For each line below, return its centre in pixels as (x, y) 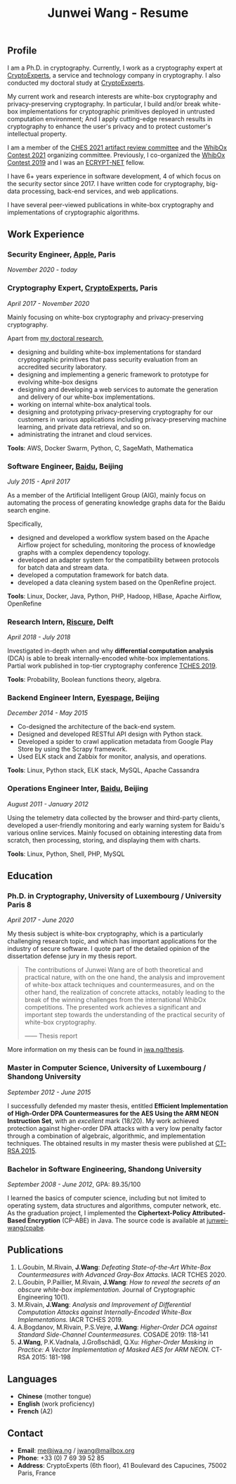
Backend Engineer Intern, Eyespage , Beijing (84, 698)
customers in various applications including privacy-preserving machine (122, 419)
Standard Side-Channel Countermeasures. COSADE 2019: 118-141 (113, 1335)
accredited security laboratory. (62, 367)
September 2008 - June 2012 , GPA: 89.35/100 (74, 1184)
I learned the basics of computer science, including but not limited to (107, 1198)
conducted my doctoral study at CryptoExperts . (76, 82)
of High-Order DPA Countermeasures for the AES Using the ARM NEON (113, 1113)
